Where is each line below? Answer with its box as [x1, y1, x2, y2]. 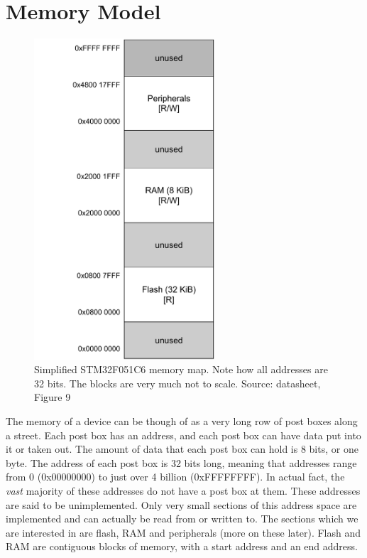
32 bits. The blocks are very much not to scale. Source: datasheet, [34, 375, 321, 390]
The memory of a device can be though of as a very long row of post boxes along [6, 413, 358, 428]
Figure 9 [34, 390, 71, 404]
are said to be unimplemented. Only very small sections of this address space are [6, 497, 357, 512]
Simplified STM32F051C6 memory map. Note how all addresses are [34, 362, 328, 377]
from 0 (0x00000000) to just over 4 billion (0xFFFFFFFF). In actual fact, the [6, 469, 345, 484]
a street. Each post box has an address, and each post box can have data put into [6, 427, 361, 442]
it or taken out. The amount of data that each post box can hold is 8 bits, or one [6, 441, 358, 456]
